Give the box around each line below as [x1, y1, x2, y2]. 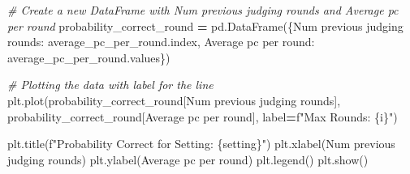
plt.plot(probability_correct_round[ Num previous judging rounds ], [7, 91, 341, 108]
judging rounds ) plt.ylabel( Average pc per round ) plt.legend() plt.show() [7, 151, 369, 168]
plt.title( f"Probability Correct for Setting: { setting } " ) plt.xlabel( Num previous [7, 135, 395, 152]
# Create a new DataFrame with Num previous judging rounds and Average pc [7, 2, 399, 18]
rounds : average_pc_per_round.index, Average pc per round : [7, 33, 315, 50]
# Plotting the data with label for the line [7, 76, 214, 93]
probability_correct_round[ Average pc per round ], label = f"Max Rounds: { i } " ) [7, 108, 398, 125]
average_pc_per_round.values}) [7, 49, 170, 66]
